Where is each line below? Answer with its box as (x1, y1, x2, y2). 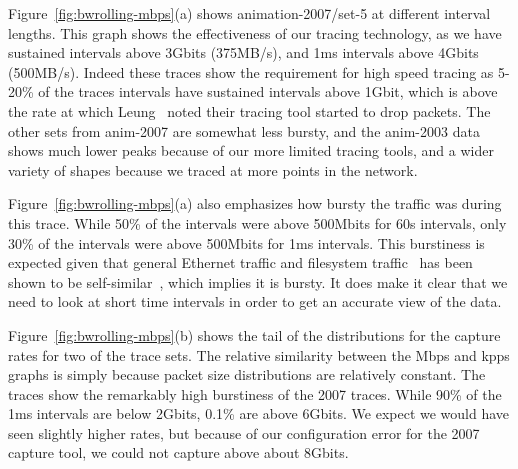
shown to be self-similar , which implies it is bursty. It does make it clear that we (8, 271, 508, 292)
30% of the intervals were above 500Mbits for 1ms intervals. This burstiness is (8, 232, 485, 253)
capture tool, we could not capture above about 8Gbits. (8, 442, 349, 463)
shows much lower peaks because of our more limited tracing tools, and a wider (8, 140, 494, 161)
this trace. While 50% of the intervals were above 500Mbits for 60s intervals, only (8, 212, 507, 233)
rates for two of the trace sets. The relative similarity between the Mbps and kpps (8, 344, 510, 365)
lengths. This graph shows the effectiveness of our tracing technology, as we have (8, 22, 502, 43)
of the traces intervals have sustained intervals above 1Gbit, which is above (38, 81, 498, 102)
